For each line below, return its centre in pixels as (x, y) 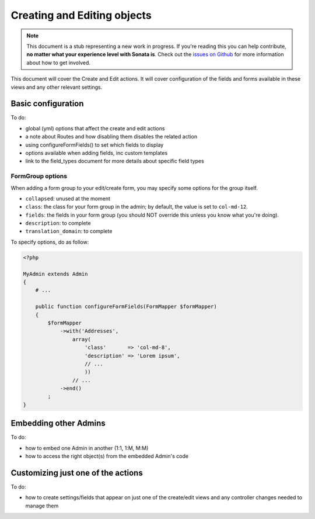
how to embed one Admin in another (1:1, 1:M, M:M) (87, 448)
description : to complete (58, 223)
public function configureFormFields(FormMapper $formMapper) (126, 307)
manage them (42, 506)
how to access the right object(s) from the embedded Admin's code (107, 456)
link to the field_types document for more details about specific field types (115, 161)
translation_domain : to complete (69, 231)
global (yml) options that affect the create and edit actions (95, 128)
